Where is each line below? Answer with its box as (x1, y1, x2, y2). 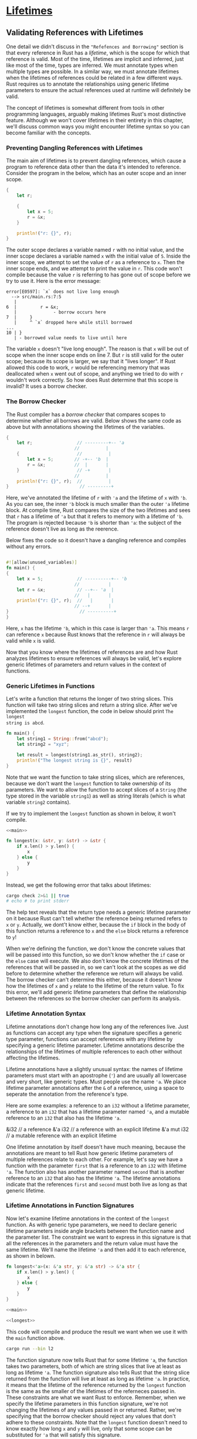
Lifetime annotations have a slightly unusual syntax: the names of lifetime (6, 1065, 183, 1072)
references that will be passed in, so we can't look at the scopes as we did (6, 964, 186, 971)
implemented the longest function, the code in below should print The (6, 708, 174, 715)
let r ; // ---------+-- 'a (16, 440, 125, 446)
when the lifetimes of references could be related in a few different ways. (6, 75, 183, 81)
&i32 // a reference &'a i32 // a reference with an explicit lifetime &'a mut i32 (6, 1126, 189, 1133)
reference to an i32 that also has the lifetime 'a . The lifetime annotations (6, 1174, 181, 1181)
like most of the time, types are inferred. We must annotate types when (6, 62, 178, 69)
